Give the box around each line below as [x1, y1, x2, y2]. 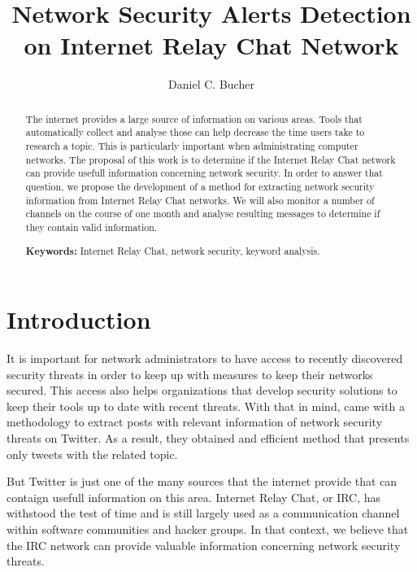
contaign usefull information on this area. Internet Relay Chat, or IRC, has [7, 488, 381, 505]
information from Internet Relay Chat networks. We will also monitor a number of [25, 193, 375, 207]
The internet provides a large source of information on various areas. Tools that [25, 111, 363, 125]
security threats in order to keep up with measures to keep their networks [7, 365, 373, 382]
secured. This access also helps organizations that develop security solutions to [7, 382, 397, 399]
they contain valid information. [25, 220, 158, 234]
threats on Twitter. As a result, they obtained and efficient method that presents [7, 430, 410, 447]
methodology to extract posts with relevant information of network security [7, 413, 383, 430]
